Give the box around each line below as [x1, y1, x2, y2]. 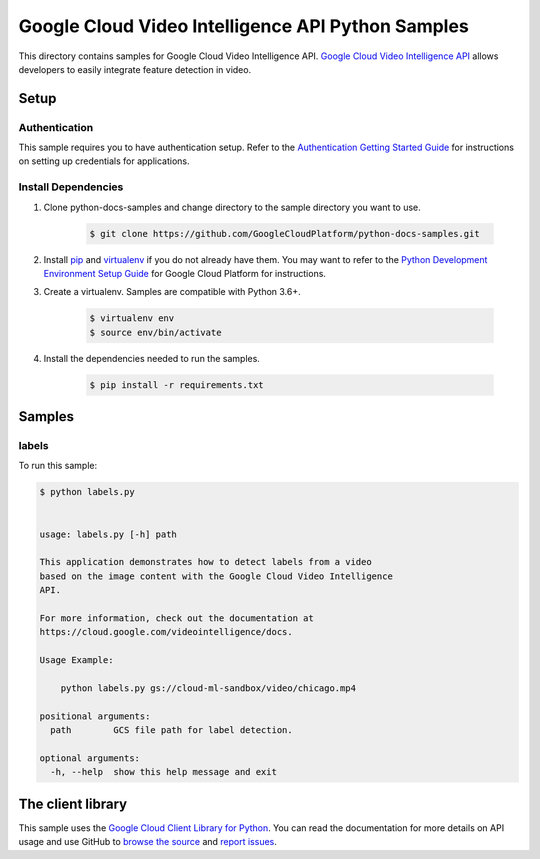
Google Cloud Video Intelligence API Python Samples [18, 15, 469, 37]
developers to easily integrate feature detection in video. [18, 63, 252, 75]
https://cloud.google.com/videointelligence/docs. [39, 626, 294, 638]
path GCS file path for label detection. [50, 725, 294, 736]
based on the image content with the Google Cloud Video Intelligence [39, 570, 394, 582]
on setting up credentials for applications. [18, 155, 190, 167]
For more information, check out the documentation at [39, 612, 314, 624]
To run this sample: [18, 460, 98, 472]
